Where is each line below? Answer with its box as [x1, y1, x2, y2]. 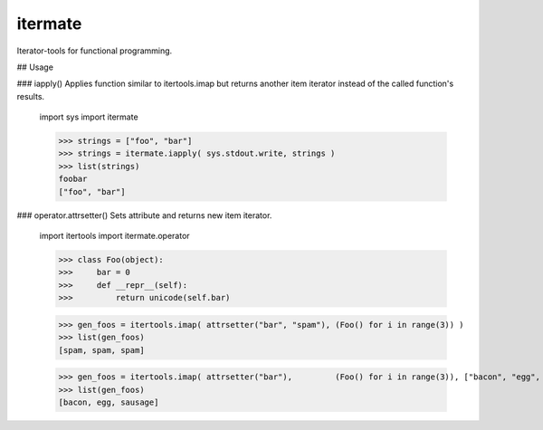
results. [16, 91, 45, 101]
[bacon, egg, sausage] [58, 397, 159, 407]
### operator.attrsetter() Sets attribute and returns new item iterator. [16, 209, 272, 221]
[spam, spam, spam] [58, 345, 145, 355]
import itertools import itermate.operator [39, 231, 190, 242]
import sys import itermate [39, 111, 139, 122]
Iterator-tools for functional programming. [16, 45, 173, 56]
